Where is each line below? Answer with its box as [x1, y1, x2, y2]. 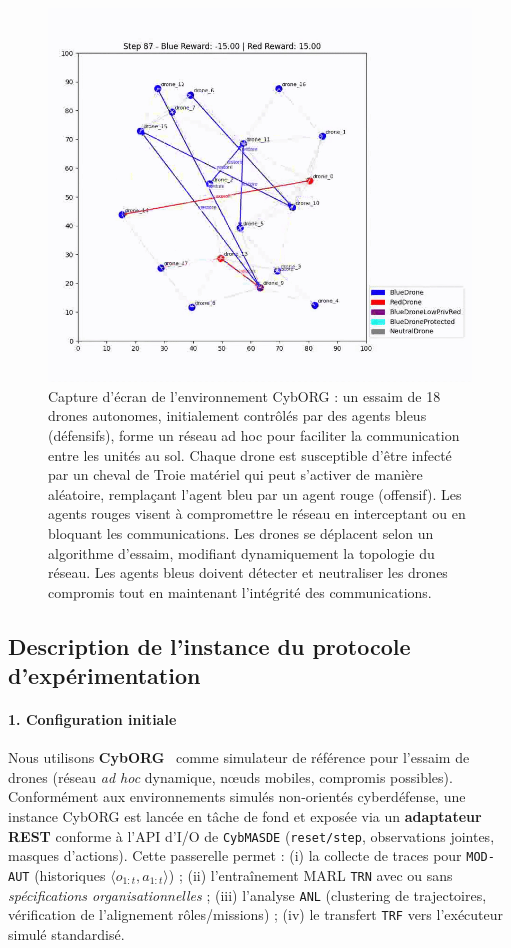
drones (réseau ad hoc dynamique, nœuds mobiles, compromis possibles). [8, 766, 453, 787]
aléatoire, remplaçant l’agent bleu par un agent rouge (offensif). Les [48, 483, 462, 504]
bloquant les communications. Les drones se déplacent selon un [48, 522, 434, 543]
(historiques [34, 864, 106, 885]
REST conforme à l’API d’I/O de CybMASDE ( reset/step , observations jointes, [8, 825, 495, 846]
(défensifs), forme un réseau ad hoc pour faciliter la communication [48, 424, 460, 445]
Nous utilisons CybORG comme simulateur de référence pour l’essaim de [8, 747, 470, 768]
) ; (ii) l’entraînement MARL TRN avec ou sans [168, 864, 453, 885]
